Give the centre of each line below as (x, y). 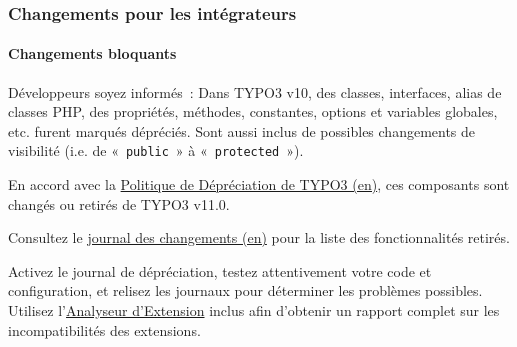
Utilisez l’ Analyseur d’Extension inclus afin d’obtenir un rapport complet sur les (254, 310)
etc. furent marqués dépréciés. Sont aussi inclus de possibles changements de (242, 130)
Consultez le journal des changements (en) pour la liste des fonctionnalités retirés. (259, 237)
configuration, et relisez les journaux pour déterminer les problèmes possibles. (245, 290)
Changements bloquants (92, 53)
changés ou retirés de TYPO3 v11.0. (119, 203)
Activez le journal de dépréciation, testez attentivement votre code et (220, 270)
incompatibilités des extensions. (104, 329)
